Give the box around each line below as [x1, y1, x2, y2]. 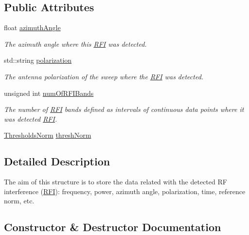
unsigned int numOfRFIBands [4, 88, 94, 98]
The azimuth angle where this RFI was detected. [4, 38, 147, 49]
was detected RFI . [4, 113, 57, 124]
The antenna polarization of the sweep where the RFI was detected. [4, 71, 204, 81]
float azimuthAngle [4, 22, 61, 33]
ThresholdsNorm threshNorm [4, 130, 91, 140]
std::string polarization [4, 55, 72, 65]
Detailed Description [4, 154, 110, 169]
